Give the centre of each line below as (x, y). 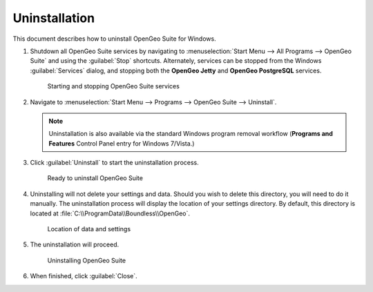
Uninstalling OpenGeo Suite (87, 260)
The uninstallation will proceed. (75, 244)
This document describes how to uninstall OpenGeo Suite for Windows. (115, 39)
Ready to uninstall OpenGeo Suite (95, 178)
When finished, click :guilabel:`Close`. (84, 276)
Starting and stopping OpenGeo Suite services (113, 86)
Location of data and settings (89, 229)
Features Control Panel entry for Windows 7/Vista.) (122, 143)
